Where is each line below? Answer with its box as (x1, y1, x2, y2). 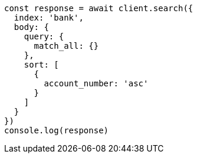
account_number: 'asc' (44, 79, 149, 88)
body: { (14, 22, 49, 32)
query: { (24, 32, 64, 41)
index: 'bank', (14, 13, 84, 22)
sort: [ (24, 60, 59, 69)
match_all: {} (34, 41, 99, 51)
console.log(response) (4, 126, 109, 135)
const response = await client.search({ (4, 4, 193, 13)
